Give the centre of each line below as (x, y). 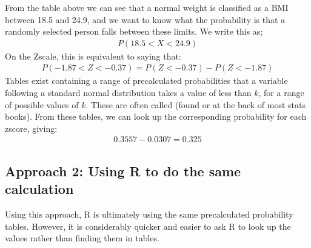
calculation (39, 189)
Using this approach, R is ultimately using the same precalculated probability (149, 214)
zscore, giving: (31, 128)
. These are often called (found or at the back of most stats (196, 104)
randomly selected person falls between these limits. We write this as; (134, 31)
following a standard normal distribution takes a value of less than (128, 93)
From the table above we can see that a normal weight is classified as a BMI (147, 7)
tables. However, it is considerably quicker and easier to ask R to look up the (148, 226)
